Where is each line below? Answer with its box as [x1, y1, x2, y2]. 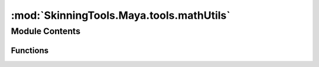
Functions [11, 45, 49, 55]
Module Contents [11, 26, 81, 36]
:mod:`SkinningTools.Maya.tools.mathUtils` [11, 9, 230, 22]
